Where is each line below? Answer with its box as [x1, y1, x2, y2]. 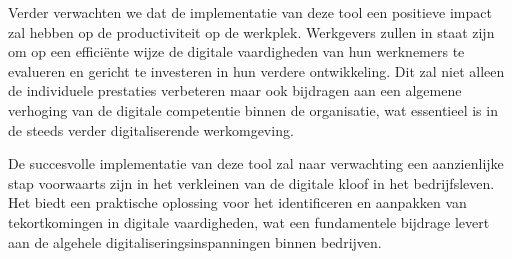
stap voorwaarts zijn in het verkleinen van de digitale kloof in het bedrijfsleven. [8, 172, 495, 193]
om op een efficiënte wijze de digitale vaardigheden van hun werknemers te [8, 41, 465, 62]
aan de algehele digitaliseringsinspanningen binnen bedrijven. [8, 231, 382, 252]
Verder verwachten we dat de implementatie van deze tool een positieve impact [8, 2, 492, 22]
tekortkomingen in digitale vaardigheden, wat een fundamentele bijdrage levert [8, 211, 490, 232]
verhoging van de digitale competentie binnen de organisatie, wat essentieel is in [8, 99, 498, 120]
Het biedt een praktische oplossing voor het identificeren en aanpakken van [8, 192, 467, 213]
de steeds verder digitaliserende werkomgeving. [8, 119, 294, 140]
